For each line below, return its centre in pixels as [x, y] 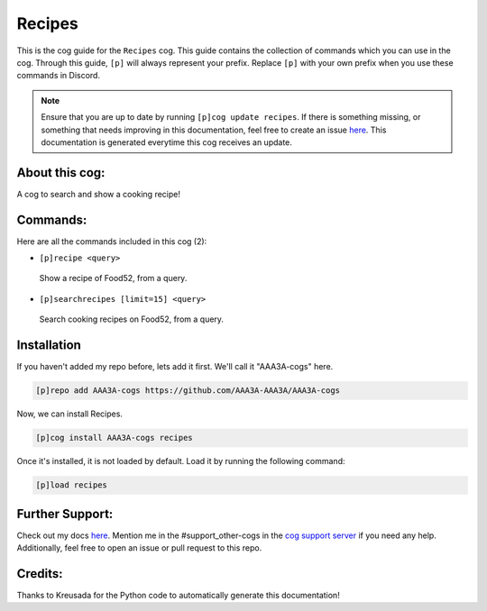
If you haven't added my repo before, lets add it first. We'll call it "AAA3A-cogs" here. [175, 367]
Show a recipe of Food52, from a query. [113, 278]
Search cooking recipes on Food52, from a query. [132, 319]
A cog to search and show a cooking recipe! [98, 194]
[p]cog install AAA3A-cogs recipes [114, 438]
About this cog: [61, 173]
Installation [49, 346]
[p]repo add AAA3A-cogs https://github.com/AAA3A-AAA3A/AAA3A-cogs [188, 391]
